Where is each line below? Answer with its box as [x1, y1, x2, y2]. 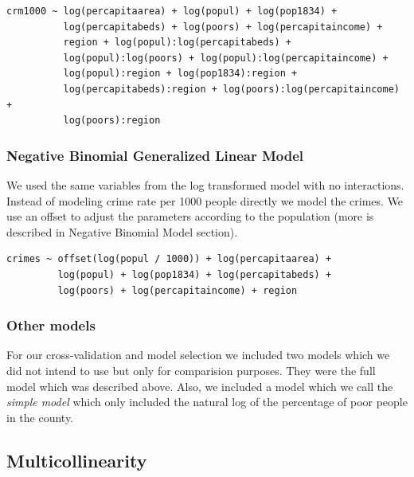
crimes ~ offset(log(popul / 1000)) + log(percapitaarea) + [6, 253, 332, 265]
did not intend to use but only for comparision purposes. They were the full [6, 362, 376, 378]
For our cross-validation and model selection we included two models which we [6, 346, 390, 363]
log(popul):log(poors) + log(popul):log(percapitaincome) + [63, 52, 389, 64]
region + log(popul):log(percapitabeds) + [63, 37, 291, 49]
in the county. [6, 409, 74, 425]
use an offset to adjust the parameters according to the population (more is [6, 208, 374, 225]
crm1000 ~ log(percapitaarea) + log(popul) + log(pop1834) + [6, 6, 338, 17]
